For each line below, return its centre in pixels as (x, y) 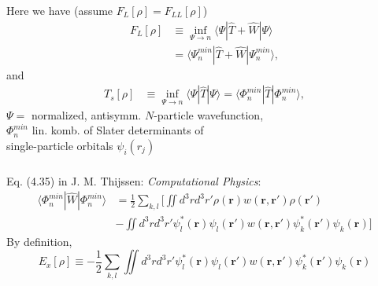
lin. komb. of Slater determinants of (118, 130)
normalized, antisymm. (86, 114)
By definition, (39, 241)
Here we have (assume (60, 10)
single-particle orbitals (60, 145)
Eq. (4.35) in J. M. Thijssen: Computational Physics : (134, 180)
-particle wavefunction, (209, 114)
